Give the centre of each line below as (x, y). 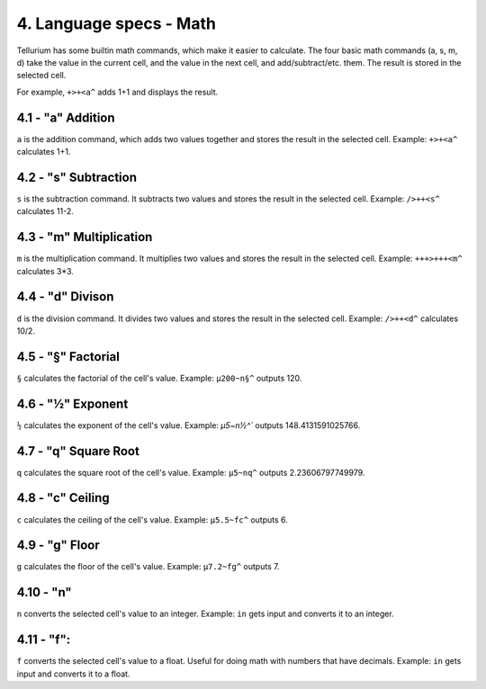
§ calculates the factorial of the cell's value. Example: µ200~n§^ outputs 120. (159, 378)
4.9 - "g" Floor (58, 546)
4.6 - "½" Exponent (72, 403)
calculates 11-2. (45, 211)
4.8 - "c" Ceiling (63, 498)
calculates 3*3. (45, 271)
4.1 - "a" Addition (66, 117)
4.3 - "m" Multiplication (85, 237)
